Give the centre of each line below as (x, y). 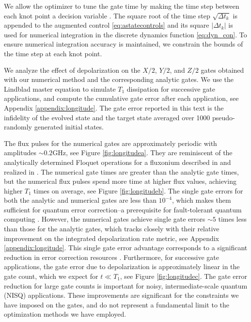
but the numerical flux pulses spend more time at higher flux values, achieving (120, 181)
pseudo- (223, 117)
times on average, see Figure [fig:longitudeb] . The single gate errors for (138, 190)
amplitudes (20, 153)
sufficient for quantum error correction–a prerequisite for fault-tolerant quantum (123, 209)
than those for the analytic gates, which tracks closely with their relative (112, 229)
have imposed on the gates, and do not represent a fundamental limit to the (117, 304)
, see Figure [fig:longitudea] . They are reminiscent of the (149, 153)
